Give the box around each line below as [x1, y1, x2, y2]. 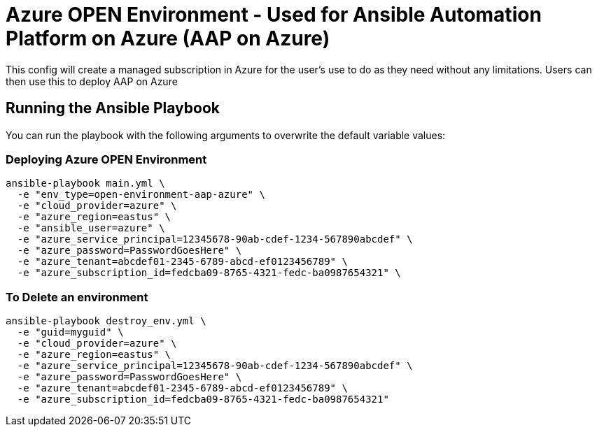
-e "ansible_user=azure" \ [17, 222, 165, 234]
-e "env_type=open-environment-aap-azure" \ [17, 189, 265, 201]
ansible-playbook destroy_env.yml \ [6, 315, 206, 327]
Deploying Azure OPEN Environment [6, 152, 207, 166]
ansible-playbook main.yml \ [6, 178, 165, 189]
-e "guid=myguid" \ [17, 326, 124, 338]
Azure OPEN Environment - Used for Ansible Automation [6, 3, 542, 27]
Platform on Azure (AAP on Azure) [6, 27, 330, 50]
